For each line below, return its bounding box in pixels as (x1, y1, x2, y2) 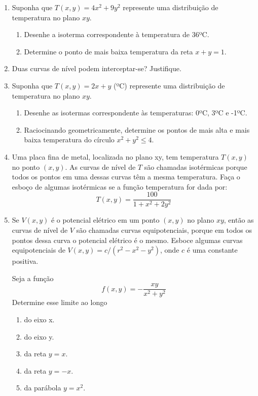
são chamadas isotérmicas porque (144, 161, 247, 172)
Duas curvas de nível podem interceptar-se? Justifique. (12, 63, 181, 74)
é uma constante (187, 245, 238, 255)
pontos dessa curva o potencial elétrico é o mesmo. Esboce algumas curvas (12, 234, 243, 245)
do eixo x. (24, 314, 55, 324)
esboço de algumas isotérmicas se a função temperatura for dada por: (12, 181, 228, 192)
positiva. (12, 256, 39, 266)
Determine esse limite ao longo (12, 297, 107, 308)
